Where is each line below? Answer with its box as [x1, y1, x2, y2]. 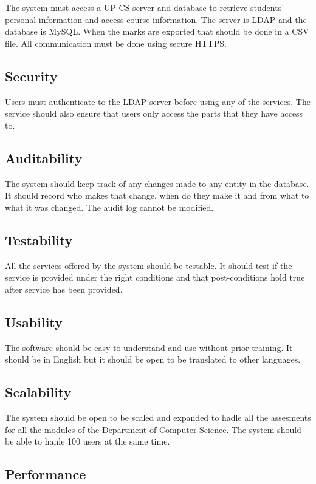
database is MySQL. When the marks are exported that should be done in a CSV [5, 25, 309, 38]
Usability [5, 312, 63, 331]
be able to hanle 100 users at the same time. [5, 435, 170, 448]
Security [5, 66, 58, 85]
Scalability [5, 383, 72, 401]
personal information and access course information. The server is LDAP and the [5, 13, 307, 26]
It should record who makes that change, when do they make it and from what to [5, 189, 309, 202]
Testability [5, 230, 73, 249]
